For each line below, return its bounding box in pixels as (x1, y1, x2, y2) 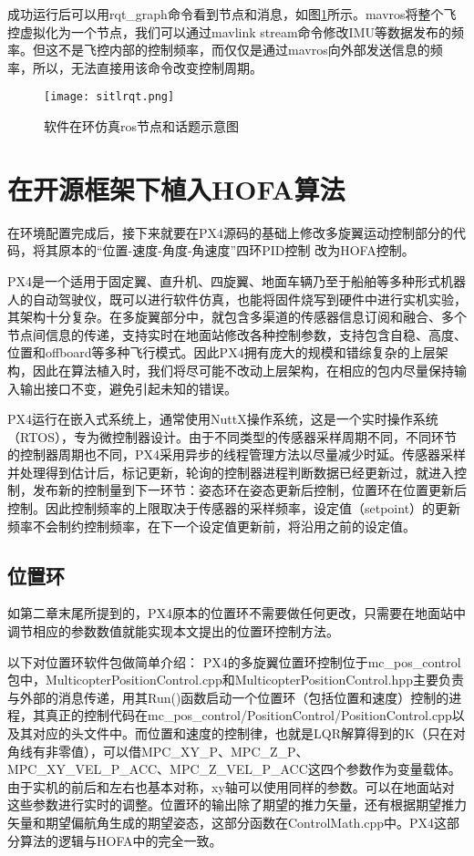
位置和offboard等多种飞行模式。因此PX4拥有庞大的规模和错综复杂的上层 (7, 343, 436, 362)
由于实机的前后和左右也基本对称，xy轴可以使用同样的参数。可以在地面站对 (7, 777, 455, 796)
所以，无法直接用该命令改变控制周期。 (32, 57, 263, 77)
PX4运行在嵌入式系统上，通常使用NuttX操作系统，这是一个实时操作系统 (7, 409, 438, 428)
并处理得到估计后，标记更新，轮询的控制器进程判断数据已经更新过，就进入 (7, 462, 454, 481)
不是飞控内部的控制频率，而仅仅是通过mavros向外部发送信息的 (57, 40, 430, 59)
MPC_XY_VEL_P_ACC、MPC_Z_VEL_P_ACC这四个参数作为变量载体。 (7, 759, 461, 779)
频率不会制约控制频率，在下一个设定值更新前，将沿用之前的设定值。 (7, 516, 416, 535)
